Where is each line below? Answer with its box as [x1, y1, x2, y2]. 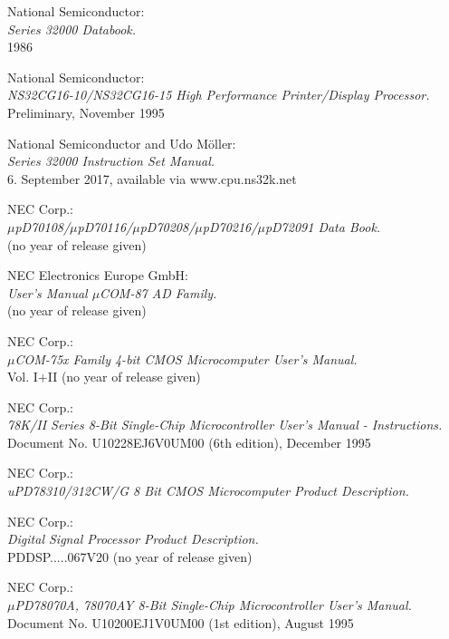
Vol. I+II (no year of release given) [7, 367, 201, 386]
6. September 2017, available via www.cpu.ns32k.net [7, 169, 297, 188]
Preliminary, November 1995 [7, 102, 165, 121]
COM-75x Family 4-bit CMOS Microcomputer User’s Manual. [14, 349, 358, 368]
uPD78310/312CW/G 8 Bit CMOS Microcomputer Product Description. [7, 481, 409, 500]
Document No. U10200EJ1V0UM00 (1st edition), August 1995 [7, 613, 354, 632]
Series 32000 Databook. [7, 19, 137, 38]
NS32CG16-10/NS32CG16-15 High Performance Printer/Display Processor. [7, 85, 430, 104]
